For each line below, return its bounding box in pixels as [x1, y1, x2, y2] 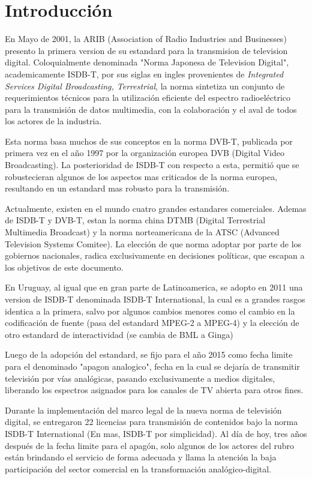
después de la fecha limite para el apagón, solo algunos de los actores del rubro [5, 439, 295, 451]
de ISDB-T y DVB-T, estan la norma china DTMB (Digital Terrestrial [5, 214, 266, 226]
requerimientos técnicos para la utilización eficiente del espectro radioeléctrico [5, 91, 291, 104]
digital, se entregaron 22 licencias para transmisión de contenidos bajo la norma [5, 415, 298, 428]
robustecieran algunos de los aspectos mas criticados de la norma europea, [5, 170, 278, 182]
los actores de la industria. [5, 115, 102, 127]
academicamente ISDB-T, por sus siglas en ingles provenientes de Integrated [5, 67, 284, 80]
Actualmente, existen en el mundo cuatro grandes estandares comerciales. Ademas [5, 202, 307, 214]
